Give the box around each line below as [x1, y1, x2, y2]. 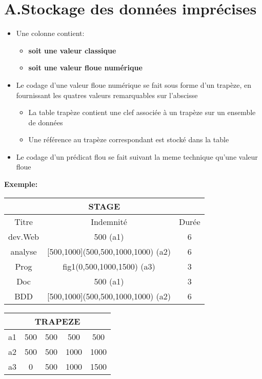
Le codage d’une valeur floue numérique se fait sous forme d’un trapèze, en [16, 79, 252, 90]
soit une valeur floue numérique [28, 62, 143, 73]
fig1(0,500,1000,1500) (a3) [63, 260, 155, 272]
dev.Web [8, 230, 39, 242]
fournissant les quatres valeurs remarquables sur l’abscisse [16, 89, 198, 100]
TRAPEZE [34, 315, 80, 327]
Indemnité [91, 215, 127, 228]
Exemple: [4, 179, 38, 189]
